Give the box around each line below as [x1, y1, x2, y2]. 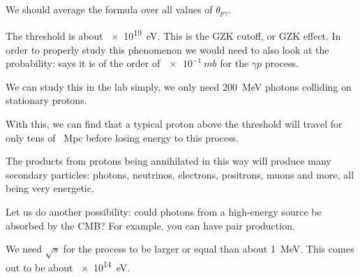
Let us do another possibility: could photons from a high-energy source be [6, 204, 322, 219]
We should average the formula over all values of [6, 2, 213, 16]
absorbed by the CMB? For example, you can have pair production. [6, 218, 295, 232]
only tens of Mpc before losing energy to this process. [6, 130, 239, 144]
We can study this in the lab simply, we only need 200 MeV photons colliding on [6, 79, 352, 93]
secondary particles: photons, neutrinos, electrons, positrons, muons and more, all [6, 167, 354, 181]
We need [6, 241, 43, 256]
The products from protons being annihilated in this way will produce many [6, 154, 331, 168]
